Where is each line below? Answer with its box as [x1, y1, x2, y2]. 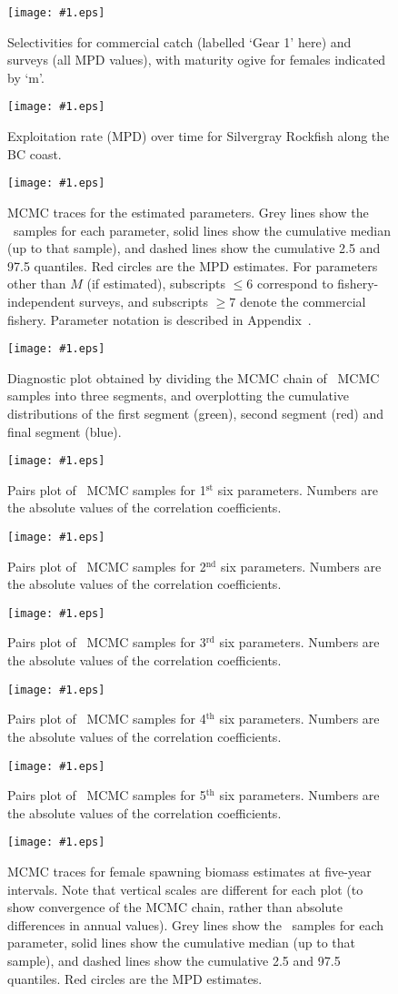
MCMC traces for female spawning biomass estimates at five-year [7, 862, 372, 880]
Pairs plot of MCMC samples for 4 [7, 709, 206, 728]
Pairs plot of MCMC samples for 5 [7, 786, 206, 805]
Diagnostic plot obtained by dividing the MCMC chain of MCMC [7, 368, 380, 387]
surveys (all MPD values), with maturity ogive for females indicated [7, 50, 386, 69]
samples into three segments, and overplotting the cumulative [7, 386, 350, 405]
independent [7, 291, 75, 310]
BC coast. [7, 144, 62, 163]
